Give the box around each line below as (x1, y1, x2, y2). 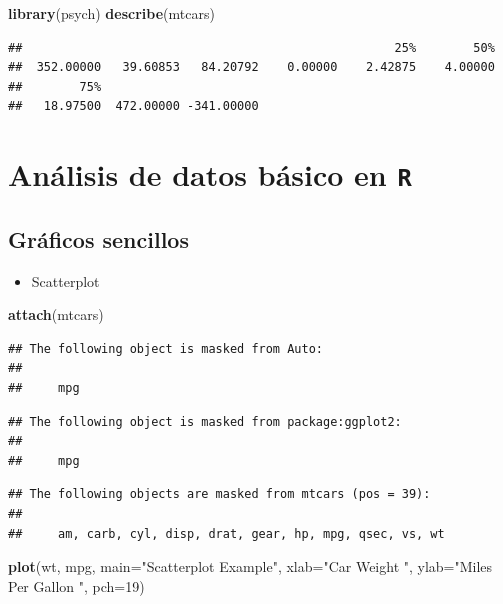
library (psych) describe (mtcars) (8, 3, 215, 23)
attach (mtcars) (8, 304, 104, 325)
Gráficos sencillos (8, 223, 189, 254)
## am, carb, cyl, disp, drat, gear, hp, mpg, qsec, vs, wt (8, 526, 445, 541)
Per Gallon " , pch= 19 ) (8, 575, 145, 596)
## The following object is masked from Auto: (8, 341, 323, 356)
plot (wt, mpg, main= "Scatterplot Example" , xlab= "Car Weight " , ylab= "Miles (8, 556, 493, 577)
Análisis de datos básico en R (8, 154, 412, 195)
